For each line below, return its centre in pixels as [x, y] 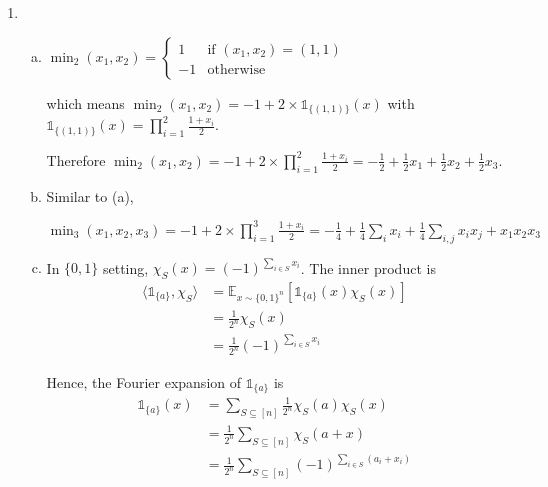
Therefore [76, 159]
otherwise [236, 69]
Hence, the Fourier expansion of [144, 381]
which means [85, 102]
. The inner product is [368, 267]
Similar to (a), [90, 195]
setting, [125, 267]
